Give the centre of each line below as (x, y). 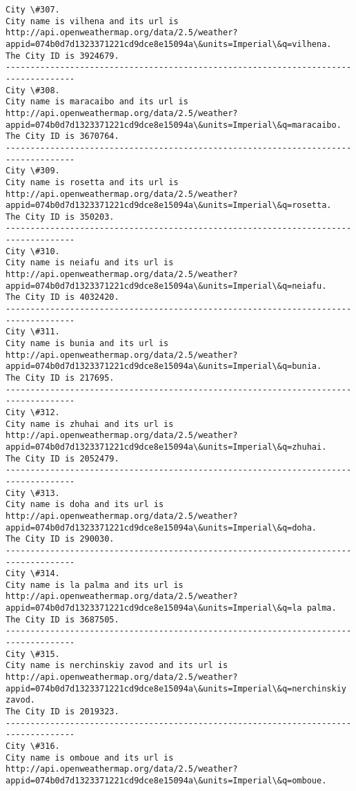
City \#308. (33, 90)
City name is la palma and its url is (95, 585)
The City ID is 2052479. (62, 458)
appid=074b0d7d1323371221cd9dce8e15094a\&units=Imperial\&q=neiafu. (166, 286)
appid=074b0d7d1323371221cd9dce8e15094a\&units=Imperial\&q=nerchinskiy (176, 688)
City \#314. (33, 574)
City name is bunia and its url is (87, 344)
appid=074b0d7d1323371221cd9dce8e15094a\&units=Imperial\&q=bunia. (164, 366)
